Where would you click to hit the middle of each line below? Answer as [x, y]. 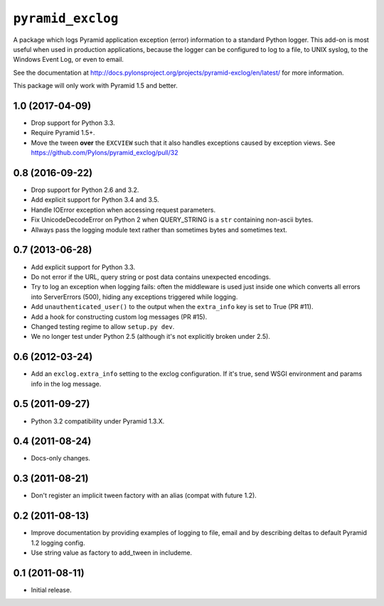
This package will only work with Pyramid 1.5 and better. [95, 86]
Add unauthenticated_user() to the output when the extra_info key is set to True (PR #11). [172, 307]
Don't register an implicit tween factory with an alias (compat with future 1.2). [144, 496]
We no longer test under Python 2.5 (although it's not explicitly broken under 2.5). [150, 337]
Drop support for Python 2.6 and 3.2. [85, 190]
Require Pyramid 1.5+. [63, 133]
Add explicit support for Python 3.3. [83, 267]
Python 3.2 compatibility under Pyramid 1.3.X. [98, 421]
